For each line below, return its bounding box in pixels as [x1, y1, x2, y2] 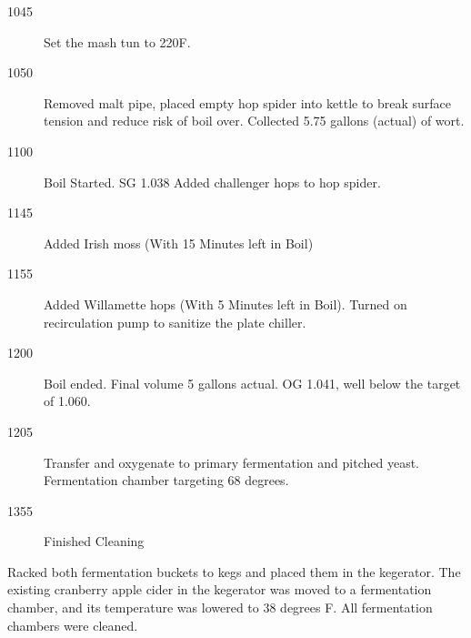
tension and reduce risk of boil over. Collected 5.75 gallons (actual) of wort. [44, 111, 465, 130]
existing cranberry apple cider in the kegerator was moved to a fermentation [7, 580, 432, 599]
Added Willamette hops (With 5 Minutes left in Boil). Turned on [44, 294, 407, 313]
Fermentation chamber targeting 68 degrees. [44, 471, 289, 490]
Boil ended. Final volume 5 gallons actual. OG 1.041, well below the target [44, 373, 461, 392]
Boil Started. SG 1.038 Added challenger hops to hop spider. [44, 172, 381, 191]
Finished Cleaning [44, 532, 145, 551]
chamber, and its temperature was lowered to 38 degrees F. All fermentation [7, 598, 433, 617]
